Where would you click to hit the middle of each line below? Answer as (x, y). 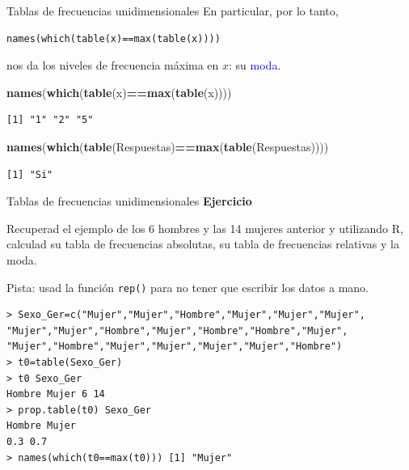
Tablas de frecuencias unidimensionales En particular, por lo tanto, (173, 11)
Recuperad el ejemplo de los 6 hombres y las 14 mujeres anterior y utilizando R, (205, 228)
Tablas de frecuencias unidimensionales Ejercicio (129, 201)
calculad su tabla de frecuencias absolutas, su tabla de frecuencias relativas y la (203, 244)
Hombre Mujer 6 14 (56, 394)
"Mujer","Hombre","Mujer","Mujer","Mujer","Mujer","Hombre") (175, 347)
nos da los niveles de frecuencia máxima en (113, 65)
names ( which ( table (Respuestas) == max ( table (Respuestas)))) (168, 146)
